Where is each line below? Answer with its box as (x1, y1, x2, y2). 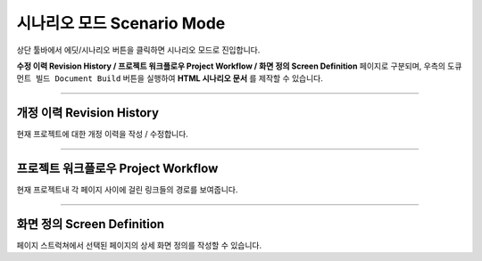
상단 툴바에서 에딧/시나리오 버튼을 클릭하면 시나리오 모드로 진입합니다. (16, 45, 261, 55)
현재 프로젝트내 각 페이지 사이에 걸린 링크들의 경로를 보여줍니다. (16, 184, 238, 195)
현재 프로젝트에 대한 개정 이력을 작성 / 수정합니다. (16, 129, 189, 140)
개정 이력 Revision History (16, 105, 160, 120)
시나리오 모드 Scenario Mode (16, 13, 226, 33)
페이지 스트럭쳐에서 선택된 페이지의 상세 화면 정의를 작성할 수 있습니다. (16, 241, 262, 251)
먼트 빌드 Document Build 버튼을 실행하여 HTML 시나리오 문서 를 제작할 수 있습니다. (16, 73, 323, 84)
